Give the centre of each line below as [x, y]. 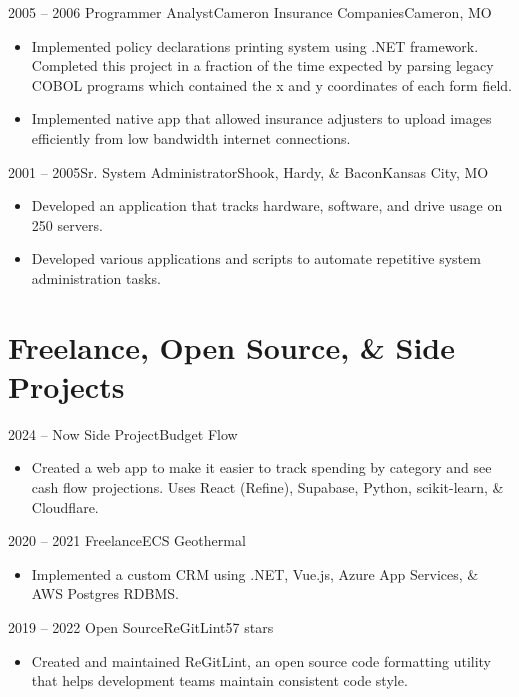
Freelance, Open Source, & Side [232, 346]
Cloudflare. [65, 506]
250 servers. [67, 224]
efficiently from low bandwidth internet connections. [191, 137]
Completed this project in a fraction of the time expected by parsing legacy [262, 65]
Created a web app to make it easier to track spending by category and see [261, 467]
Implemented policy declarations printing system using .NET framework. [255, 45]
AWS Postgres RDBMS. [105, 593]
